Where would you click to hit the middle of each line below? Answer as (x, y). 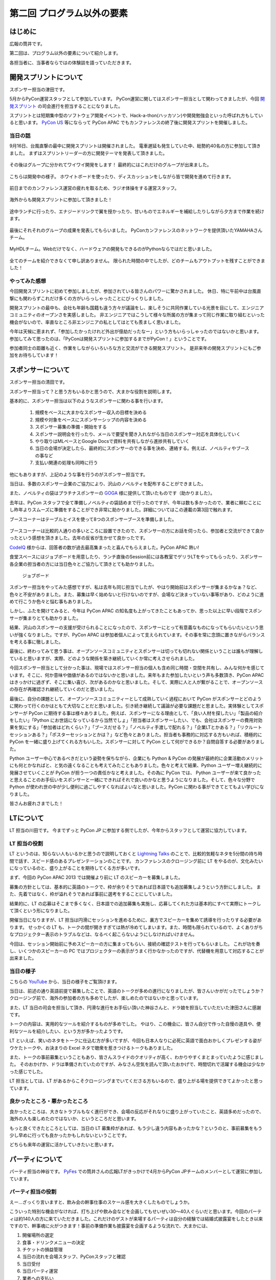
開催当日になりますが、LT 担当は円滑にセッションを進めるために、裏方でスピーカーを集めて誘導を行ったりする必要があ (135, 920)
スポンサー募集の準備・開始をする (71, 427)
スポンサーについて (40, 370)
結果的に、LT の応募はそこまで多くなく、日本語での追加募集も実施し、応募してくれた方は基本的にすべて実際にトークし (135, 903)
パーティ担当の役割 (33, 1192)
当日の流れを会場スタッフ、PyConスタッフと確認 (74, 1256)
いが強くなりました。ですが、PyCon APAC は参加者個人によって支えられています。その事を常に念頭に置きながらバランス (137, 634)
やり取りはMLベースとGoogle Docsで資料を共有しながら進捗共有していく (112, 441)
